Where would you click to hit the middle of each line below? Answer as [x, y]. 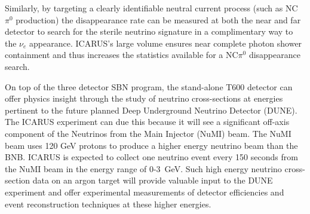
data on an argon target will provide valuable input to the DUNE [153, 180]
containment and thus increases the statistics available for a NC [122, 55]
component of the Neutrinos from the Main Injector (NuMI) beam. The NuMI [148, 133]
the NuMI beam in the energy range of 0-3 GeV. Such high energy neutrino [143, 168]
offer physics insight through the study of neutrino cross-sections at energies [144, 98]
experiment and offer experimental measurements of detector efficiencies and [145, 192]
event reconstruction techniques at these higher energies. [108, 204]
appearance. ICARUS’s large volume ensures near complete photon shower [166, 43]
